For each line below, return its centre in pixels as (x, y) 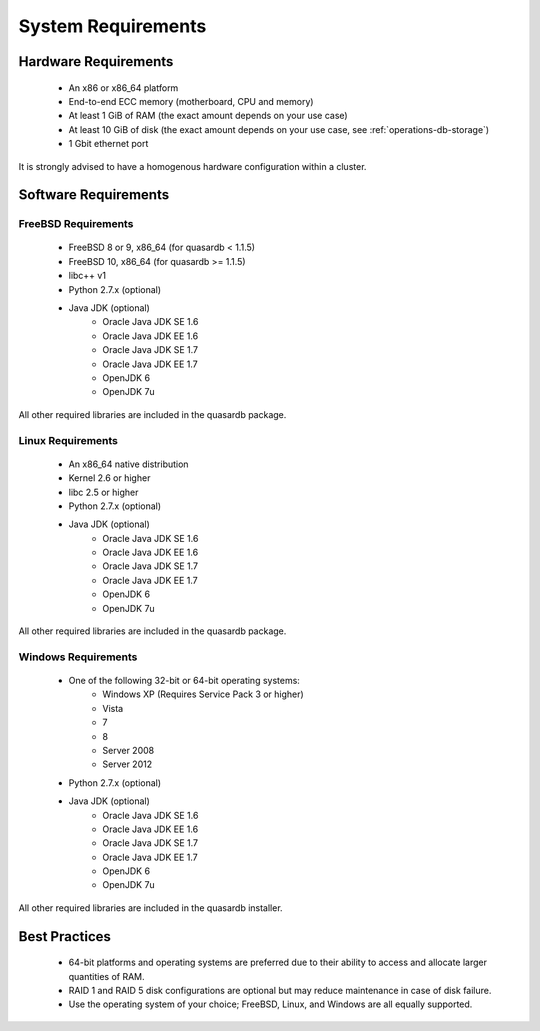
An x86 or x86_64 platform (123, 87)
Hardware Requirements (96, 61)
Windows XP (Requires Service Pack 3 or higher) (203, 694)
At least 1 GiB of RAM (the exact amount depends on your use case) (208, 116)
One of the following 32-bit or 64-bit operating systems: (184, 680)
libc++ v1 (87, 276)
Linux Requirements (68, 440)
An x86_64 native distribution (128, 464)
